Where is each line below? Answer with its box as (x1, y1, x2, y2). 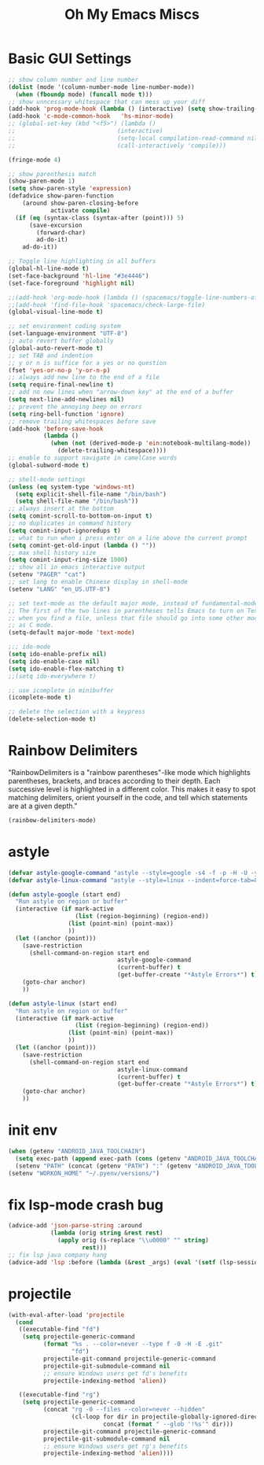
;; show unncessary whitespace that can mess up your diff (8, 98, 206, 105)
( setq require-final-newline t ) (8, 381, 114, 389)
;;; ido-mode (8, 643, 51, 651)
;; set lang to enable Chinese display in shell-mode (8, 578, 189, 586)
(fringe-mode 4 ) (8, 156, 61, 164)
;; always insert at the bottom (8, 505, 114, 513)
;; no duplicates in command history (8, 519, 132, 528)
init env (8, 1121, 57, 1139)
